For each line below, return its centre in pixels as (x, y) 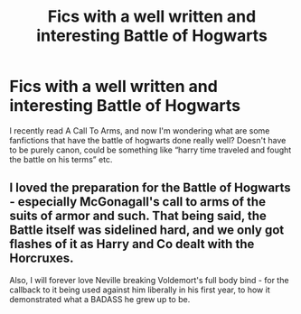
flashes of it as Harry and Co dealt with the (132, 244)
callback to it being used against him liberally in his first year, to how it (140, 290)
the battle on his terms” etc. (61, 159)
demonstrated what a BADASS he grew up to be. (100, 299)
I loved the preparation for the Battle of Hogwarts (150, 188)
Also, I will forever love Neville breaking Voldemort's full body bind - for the (149, 280)
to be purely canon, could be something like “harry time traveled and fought (150, 150)
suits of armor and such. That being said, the (138, 216)
